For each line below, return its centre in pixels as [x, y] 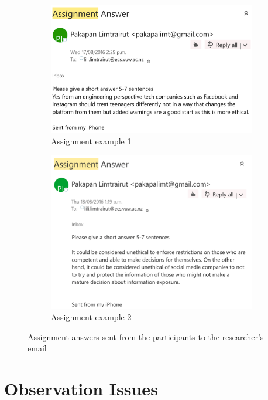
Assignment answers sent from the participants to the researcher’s [146, 336]
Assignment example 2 [91, 316]
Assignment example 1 [91, 141]
